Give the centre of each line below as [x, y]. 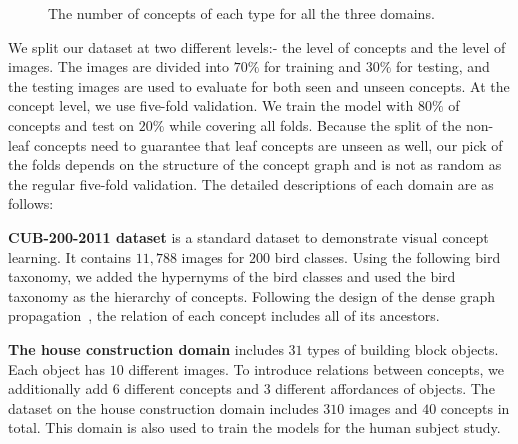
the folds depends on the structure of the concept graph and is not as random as [255, 164]
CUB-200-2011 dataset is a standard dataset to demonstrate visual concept [248, 236]
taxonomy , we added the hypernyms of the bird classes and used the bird [232, 276]
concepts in [475, 407]
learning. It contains [70, 256]
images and [383, 407]
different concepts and [191, 388]
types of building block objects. [403, 348]
